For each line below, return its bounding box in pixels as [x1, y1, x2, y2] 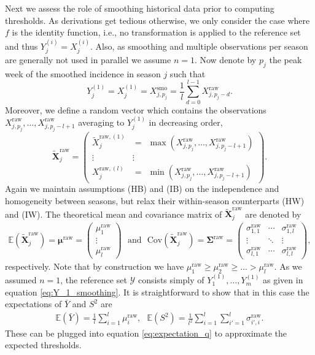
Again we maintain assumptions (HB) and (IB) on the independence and [5, 182, 279, 195]
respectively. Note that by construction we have [5, 260, 184, 273]
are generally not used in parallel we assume [5, 53, 171, 66]
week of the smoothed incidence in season [5, 67, 161, 80]
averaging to [78, 115, 125, 128]
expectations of [5, 297, 62, 310]
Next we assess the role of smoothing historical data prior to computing [5, 2, 274, 14]
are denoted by [245, 207, 301, 220]
